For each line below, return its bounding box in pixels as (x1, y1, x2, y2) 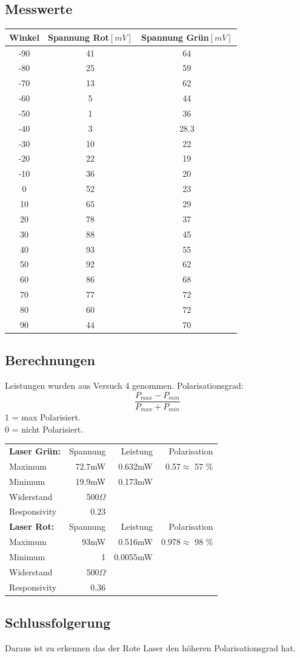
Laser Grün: (9, 445, 61, 458)
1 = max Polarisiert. (5, 411, 81, 423)
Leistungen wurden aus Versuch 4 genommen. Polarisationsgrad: (5, 379, 244, 392)
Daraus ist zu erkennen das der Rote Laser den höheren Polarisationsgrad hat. (5, 641, 296, 654)
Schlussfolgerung (5, 613, 111, 632)
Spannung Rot (47, 30, 109, 43)
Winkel (9, 30, 39, 43)
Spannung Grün (141, 30, 209, 43)
